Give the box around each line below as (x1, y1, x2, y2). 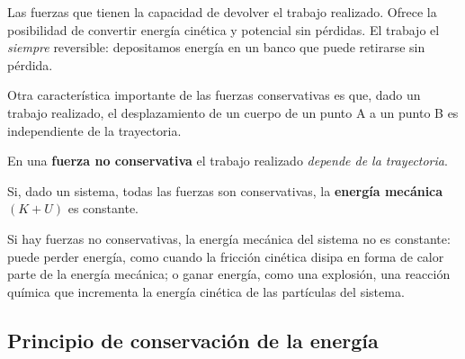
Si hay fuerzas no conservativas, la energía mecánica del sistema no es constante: (7, 229, 451, 247)
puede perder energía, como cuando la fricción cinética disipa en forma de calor (7, 247, 444, 265)
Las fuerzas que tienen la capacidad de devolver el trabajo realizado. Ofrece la (7, 3, 437, 21)
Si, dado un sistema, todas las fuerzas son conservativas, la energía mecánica (7, 181, 443, 200)
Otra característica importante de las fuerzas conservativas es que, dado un (7, 85, 421, 104)
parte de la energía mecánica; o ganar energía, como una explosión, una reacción (7, 265, 451, 283)
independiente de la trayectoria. (7, 121, 182, 139)
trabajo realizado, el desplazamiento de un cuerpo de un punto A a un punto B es (7, 103, 459, 121)
